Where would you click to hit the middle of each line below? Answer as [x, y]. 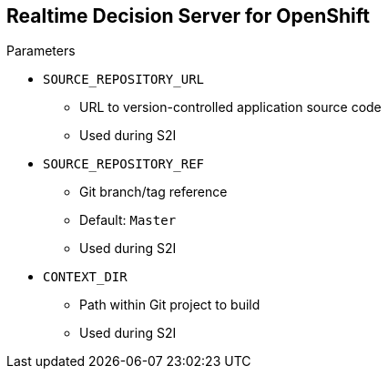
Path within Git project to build [170, 305]
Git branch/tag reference [153, 192]
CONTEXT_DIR [85, 277]
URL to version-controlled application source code [230, 107]
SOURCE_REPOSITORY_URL [124, 80]
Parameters [41, 51]
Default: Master [128, 220]
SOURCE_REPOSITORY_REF [124, 164]
